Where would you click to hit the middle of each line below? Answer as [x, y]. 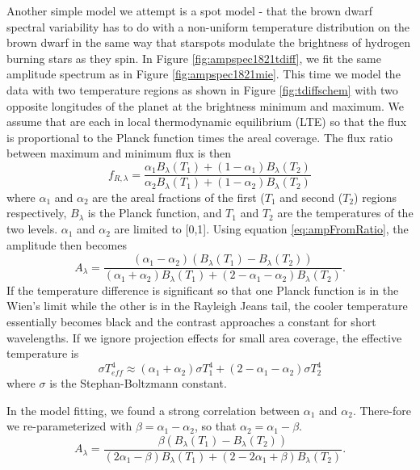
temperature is [43, 353]
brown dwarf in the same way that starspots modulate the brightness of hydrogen [208, 42]
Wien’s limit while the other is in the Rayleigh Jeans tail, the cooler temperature [207, 306]
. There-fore [382, 410]
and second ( [311, 197]
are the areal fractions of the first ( [178, 197]
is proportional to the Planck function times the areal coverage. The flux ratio [200, 137]
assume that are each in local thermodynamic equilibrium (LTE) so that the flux [207, 122]
